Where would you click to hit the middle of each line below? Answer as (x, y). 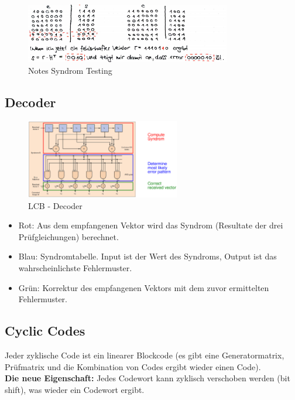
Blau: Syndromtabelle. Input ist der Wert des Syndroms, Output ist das (147, 256)
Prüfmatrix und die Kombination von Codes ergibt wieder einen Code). (133, 366)
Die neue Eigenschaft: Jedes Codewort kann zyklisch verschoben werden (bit (147, 378)
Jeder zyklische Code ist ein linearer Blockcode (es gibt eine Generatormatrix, (145, 355)
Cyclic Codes (45, 331)
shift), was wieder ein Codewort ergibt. (75, 389)
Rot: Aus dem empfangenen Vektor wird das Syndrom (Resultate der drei (151, 225)
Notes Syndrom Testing (70, 70)
